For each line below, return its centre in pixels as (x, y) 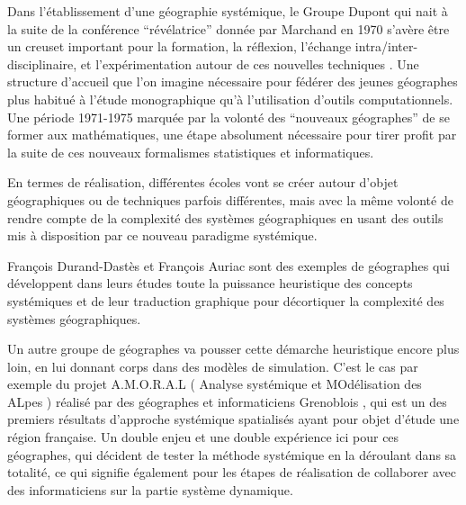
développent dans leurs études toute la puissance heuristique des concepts (210, 283)
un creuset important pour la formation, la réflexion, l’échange (179, 46)
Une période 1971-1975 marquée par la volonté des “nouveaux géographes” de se (229, 117)
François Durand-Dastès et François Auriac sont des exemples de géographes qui (229, 265)
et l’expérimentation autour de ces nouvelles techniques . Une (250, 63)
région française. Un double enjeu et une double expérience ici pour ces (203, 437)
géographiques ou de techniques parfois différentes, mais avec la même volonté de (230, 199)
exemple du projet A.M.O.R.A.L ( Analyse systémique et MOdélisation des (215, 384)
